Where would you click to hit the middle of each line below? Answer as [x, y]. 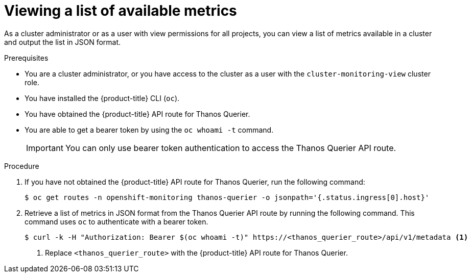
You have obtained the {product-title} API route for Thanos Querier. [137, 114]
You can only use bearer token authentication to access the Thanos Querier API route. [231, 148]
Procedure [22, 166]
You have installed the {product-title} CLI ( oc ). [102, 98]
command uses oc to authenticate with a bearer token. [116, 221]
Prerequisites [26, 58]
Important [45, 148]
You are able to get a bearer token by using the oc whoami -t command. [149, 130]
